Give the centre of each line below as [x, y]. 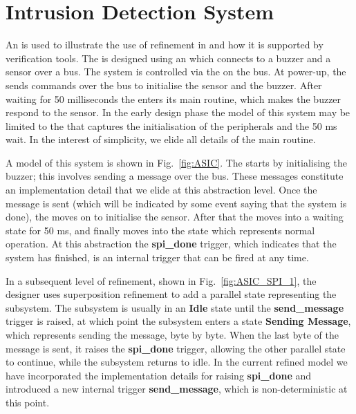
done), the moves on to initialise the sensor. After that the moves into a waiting [175, 217]
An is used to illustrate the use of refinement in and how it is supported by [165, 45]
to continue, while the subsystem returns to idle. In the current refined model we [177, 362]
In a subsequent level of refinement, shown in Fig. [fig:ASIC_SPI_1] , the [161, 280]
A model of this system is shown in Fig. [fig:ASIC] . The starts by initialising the [176, 162]
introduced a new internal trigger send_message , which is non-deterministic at [177, 389]
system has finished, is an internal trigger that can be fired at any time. [157, 257]
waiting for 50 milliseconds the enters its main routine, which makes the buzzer [174, 98]
